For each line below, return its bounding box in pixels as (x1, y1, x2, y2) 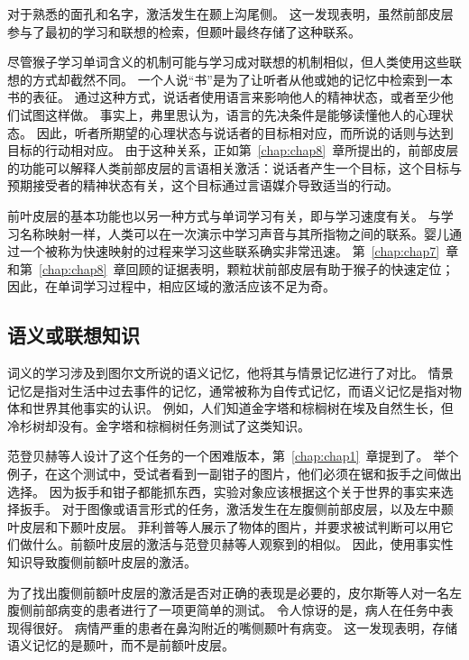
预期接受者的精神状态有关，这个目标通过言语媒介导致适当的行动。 (7, 176, 399, 195)
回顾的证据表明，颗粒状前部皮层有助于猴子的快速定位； (125, 259, 455, 278)
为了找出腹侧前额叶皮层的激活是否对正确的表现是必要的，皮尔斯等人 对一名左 (7, 582, 462, 601)
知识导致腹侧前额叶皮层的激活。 (7, 553, 197, 572)
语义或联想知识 (7, 321, 140, 349)
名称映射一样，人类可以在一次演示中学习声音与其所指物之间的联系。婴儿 (19, 224, 449, 243)
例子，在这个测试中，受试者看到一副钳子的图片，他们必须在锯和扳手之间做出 (7, 464, 462, 483)
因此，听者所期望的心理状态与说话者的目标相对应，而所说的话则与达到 (36, 123, 454, 142)
